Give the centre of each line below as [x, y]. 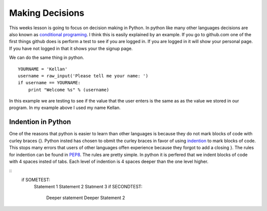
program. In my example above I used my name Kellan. [65, 108]
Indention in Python [40, 122]
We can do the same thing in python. [46, 57]
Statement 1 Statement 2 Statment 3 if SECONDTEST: [88, 187]
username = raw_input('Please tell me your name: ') [83, 76]
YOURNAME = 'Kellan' [43, 69]
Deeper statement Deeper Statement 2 [86, 198]
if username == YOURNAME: [49, 83]
